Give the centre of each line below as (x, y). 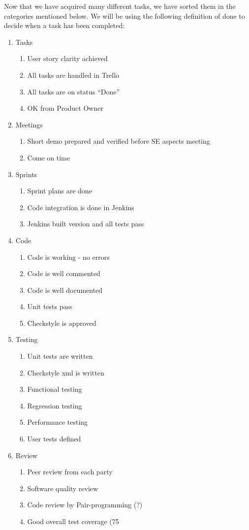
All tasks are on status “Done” (74, 91)
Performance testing (58, 422)
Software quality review (63, 488)
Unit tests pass (50, 306)
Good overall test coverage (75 (73, 521)
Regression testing (55, 405)
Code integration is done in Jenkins (81, 207)
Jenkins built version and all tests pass (86, 224)
